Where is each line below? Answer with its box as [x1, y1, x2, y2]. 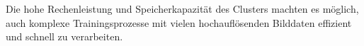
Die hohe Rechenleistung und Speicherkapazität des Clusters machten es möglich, [6, 1, 359, 16]
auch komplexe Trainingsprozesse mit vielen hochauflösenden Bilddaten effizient [6, 15, 352, 30]
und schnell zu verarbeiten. [6, 29, 123, 44]
